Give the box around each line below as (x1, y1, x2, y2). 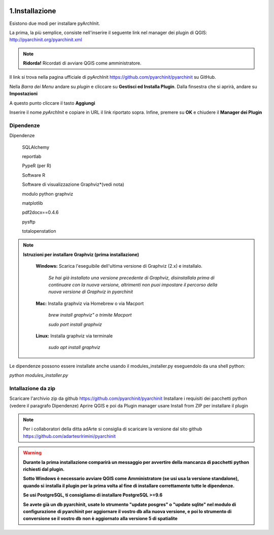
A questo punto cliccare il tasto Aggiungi (9, 100, 95, 106)
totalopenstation (22, 228, 56, 234)
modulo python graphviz (22, 191, 74, 197)
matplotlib (22, 200, 43, 206)
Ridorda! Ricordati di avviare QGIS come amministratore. (23, 60, 142, 66)
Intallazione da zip (9, 385, 56, 392)
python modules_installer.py (9, 372, 68, 379)
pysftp (22, 218, 36, 225)
